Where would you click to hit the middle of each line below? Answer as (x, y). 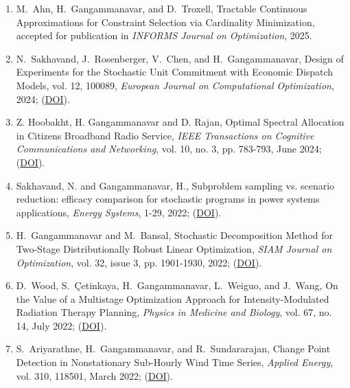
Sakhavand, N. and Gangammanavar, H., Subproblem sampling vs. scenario (175, 185)
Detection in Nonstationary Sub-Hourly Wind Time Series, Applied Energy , (175, 362)
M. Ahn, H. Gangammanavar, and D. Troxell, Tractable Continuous (162, 8)
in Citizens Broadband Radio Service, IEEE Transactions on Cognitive (165, 135)
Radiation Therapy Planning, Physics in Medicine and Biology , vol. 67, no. (174, 312)
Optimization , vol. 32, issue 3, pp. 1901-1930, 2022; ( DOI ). (139, 262)
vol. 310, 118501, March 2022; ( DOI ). (94, 375)
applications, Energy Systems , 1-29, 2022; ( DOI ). (119, 212)
